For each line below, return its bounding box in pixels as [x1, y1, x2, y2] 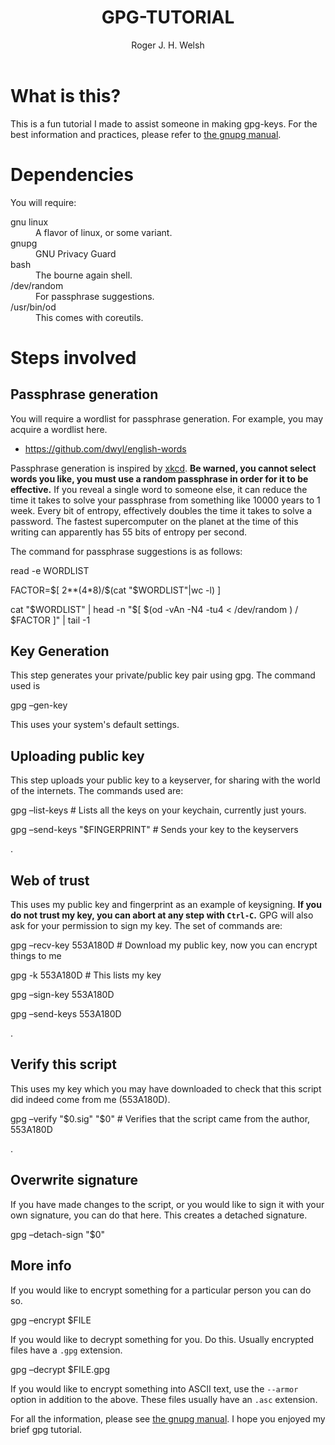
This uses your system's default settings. [10, 719, 180, 731]
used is [10, 680, 41, 692]
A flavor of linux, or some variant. [35, 226, 173, 238]
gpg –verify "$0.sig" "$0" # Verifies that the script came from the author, [10, 1112, 311, 1125]
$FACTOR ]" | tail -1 [10, 614, 91, 626]
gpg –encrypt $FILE [10, 1314, 92, 1326]
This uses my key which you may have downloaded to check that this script [10, 1082, 322, 1095]
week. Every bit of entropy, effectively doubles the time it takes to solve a [10, 504, 313, 516]
